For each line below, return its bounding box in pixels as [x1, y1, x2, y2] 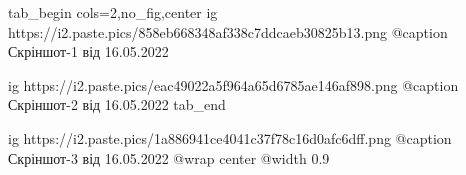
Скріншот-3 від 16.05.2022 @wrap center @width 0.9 [8, 147, 330, 168]
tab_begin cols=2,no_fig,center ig [8, 2, 218, 22]
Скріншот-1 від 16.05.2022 [8, 41, 169, 62]
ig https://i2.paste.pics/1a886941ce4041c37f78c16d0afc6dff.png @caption [8, 127, 452, 148]
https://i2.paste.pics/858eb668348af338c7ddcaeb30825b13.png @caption [8, 21, 448, 42]
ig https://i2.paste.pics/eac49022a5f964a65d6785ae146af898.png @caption [8, 74, 459, 95]
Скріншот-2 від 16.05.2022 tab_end [8, 94, 226, 115]
